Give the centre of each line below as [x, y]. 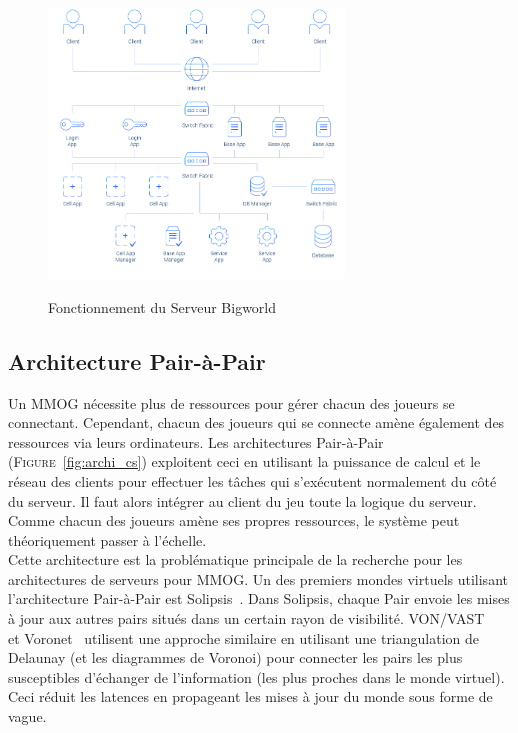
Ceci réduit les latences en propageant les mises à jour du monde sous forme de [250, 696]
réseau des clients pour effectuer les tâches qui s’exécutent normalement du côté [252, 480]
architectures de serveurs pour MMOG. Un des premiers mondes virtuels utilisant [258, 578]
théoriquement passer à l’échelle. [107, 539]
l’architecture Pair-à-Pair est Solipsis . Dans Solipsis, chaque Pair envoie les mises [259, 598]
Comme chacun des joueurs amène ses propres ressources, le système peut [234, 520]
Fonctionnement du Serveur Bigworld [162, 306]
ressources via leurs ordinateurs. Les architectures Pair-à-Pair [196, 441]
